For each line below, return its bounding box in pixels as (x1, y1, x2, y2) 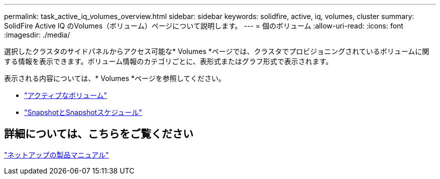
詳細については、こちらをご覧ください (4, 127, 193, 140)
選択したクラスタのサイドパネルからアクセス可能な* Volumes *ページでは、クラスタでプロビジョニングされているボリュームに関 (4, 47, 429, 55)
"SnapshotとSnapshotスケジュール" (24, 108, 142, 116)
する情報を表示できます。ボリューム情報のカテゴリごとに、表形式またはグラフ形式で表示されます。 (4, 57, 333, 65)
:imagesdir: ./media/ (4, 30, 70, 39)
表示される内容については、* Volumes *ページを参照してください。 (4, 74, 226, 82)
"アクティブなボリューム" (24, 91, 107, 99)
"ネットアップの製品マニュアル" (4, 150, 109, 159)
